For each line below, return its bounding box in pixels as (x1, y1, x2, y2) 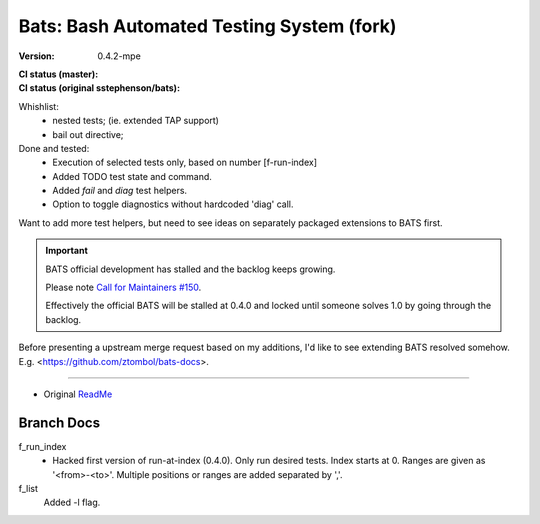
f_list (18, 483, 39, 495)
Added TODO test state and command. (52, 170, 212, 182)
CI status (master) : (18, 68, 99, 80)
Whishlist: (18, 100, 59, 112)
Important (45, 245, 89, 257)
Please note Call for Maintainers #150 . (45, 281, 202, 294)
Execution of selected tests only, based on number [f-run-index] (52, 156, 318, 169)
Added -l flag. (43, 496, 101, 509)
